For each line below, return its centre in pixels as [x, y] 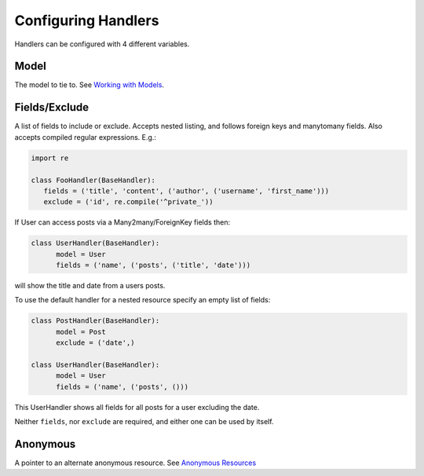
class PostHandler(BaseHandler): [95, 321]
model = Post [81, 331]
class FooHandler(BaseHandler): [93, 180]
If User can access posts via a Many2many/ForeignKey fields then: [122, 222]
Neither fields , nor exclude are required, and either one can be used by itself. [144, 422]
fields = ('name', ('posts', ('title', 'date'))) [154, 265]
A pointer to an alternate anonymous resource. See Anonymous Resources [135, 463]
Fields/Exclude [52, 107]
